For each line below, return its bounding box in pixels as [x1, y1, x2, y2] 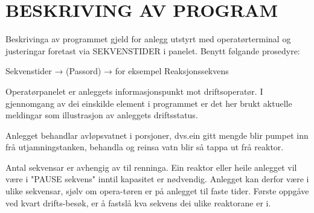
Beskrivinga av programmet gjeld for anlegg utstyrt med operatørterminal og [5, 33, 291, 45]
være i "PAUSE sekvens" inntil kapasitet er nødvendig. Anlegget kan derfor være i [5, 173, 309, 185]
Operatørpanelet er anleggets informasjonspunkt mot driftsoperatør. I [5, 84, 263, 97]
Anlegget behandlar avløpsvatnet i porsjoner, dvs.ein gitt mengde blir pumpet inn [5, 129, 309, 141]
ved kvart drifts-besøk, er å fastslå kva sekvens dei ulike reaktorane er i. [5, 196, 271, 209]
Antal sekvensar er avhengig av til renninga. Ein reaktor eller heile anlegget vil [5, 161, 297, 173]
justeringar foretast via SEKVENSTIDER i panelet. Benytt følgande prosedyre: [5, 44, 300, 57]
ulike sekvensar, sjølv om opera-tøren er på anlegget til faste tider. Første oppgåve [5, 185, 309, 197]
